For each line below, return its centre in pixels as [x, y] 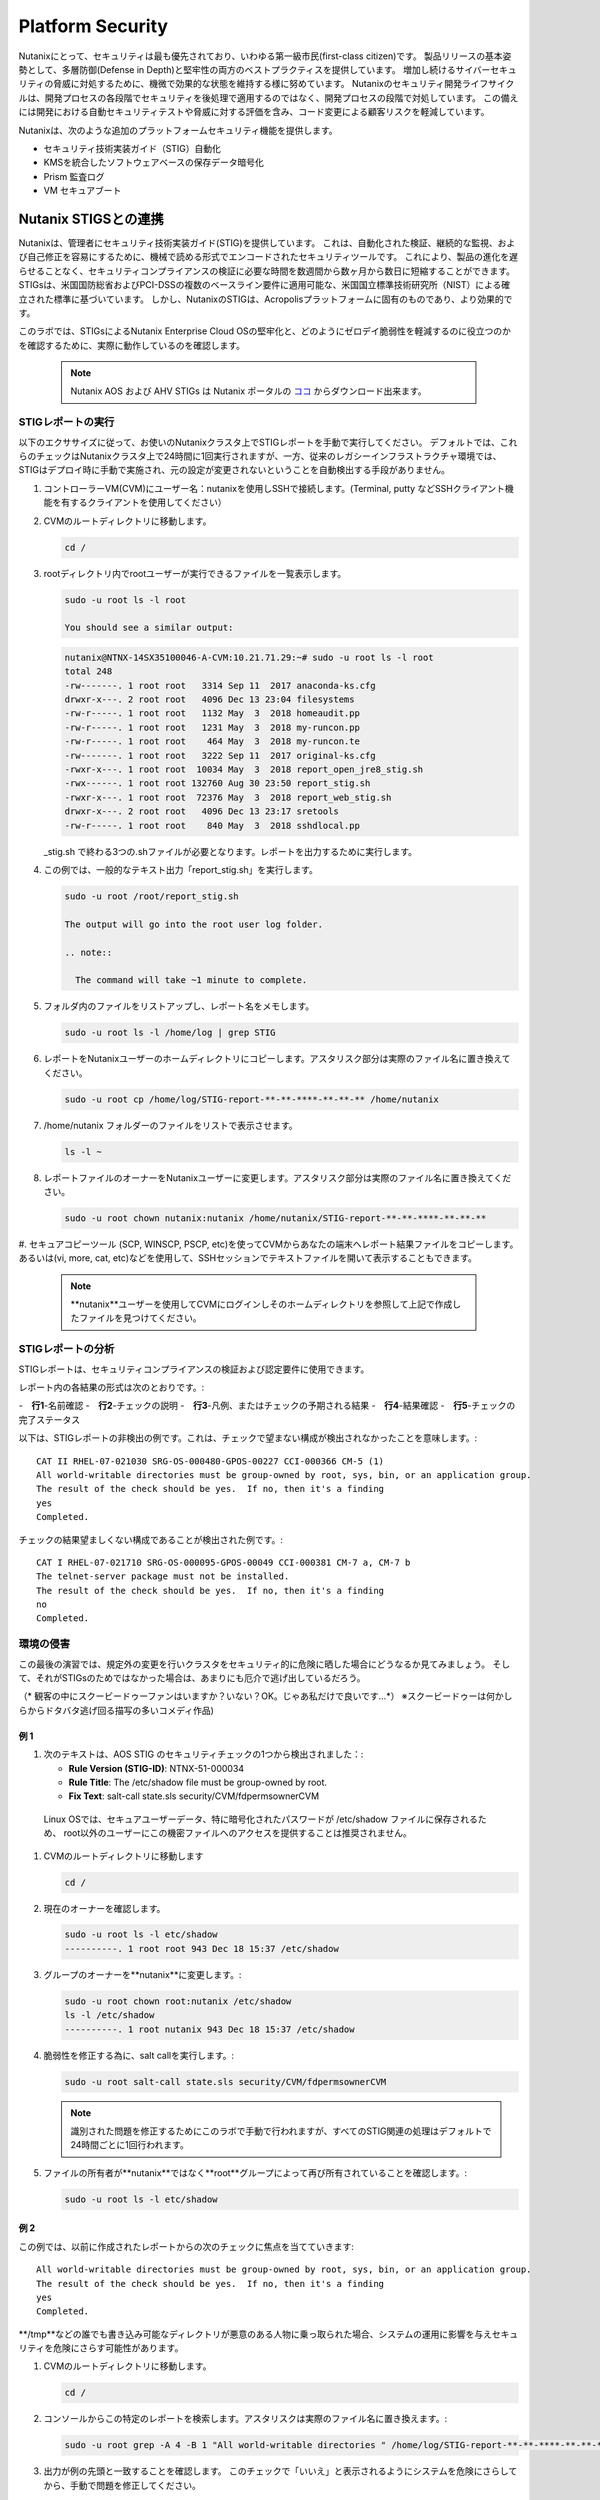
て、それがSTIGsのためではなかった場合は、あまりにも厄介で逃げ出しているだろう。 [192, 1678]
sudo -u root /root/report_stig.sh [151, 896]
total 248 [88, 671]
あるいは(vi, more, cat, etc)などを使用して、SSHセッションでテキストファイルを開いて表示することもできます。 [247, 1258]
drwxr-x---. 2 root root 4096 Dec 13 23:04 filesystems [209, 699]
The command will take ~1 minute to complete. [191, 980]
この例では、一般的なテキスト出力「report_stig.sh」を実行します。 [181, 869]
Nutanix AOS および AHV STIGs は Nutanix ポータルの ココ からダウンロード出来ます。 [248, 391]
